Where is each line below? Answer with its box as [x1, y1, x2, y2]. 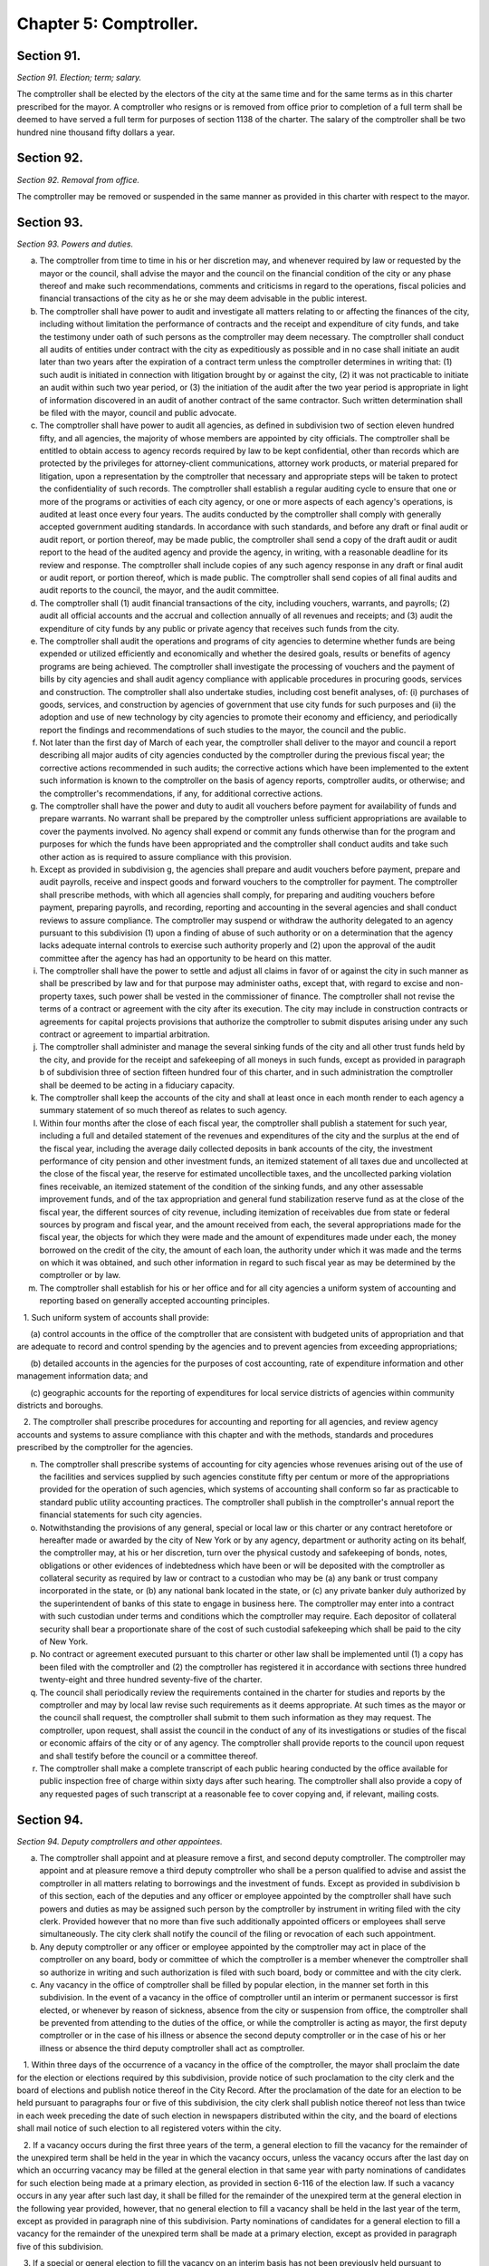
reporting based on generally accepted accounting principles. [39, 1295, 271, 1306]
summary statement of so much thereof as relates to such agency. [39, 1105, 287, 1116]
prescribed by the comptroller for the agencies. [16, 1442, 194, 1453]
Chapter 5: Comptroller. [16, 14, 199, 34]
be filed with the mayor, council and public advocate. [39, 407, 237, 418]
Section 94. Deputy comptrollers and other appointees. [16, 1835, 224, 1846]
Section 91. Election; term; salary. [16, 73, 142, 83]
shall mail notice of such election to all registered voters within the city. [16, 2123, 282, 2134]
